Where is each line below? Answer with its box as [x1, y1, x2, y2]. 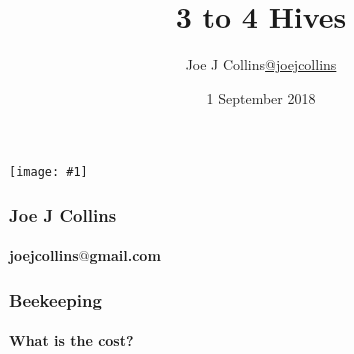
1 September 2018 [206, 87, 316, 108]
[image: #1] [9, 165, 88, 180]
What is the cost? [9, 330, 134, 351]
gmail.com [89, 245, 161, 266]
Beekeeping [9, 287, 102, 312]
